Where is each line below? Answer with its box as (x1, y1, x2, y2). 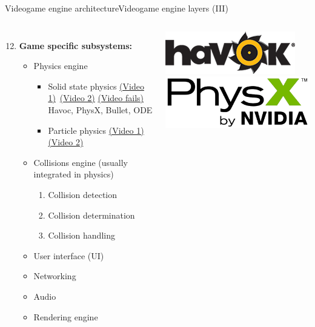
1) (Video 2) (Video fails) (48, 91, 144, 104)
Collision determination (48, 208, 135, 221)
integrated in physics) (33, 168, 114, 180)
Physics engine (33, 59, 88, 72)
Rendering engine (33, 310, 98, 323)
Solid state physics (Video (48, 79, 144, 92)
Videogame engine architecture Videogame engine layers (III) (5, 2, 228, 14)
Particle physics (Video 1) (48, 124, 144, 136)
